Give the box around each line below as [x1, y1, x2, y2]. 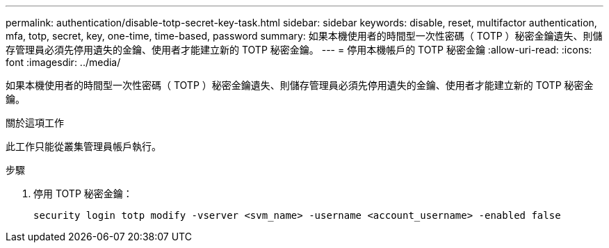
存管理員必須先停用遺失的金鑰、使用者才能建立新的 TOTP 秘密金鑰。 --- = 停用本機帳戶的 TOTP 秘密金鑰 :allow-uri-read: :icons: [6, 44, 592, 56]
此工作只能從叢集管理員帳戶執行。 [6, 140, 161, 152]
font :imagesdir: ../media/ [6, 56, 121, 68]
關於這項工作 [6, 117, 64, 129]
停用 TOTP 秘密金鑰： [33, 188, 133, 199]
